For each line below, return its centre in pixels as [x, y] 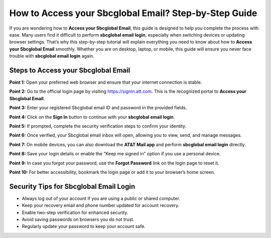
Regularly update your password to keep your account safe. [84, 226]
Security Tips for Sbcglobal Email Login [72, 186]
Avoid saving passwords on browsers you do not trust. [78, 219]
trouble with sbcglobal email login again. [52, 56]
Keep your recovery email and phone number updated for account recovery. [101, 205]
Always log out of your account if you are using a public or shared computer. [101, 198]
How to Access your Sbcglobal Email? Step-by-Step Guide [133, 13]
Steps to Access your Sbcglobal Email [70, 70]
